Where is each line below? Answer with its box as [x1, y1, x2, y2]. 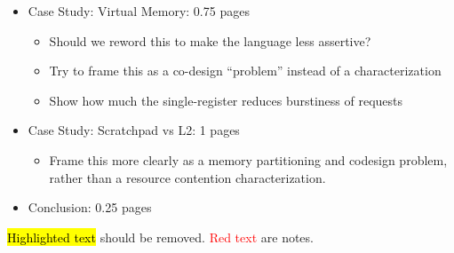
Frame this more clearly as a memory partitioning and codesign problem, [49, 150, 448, 169]
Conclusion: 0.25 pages [28, 198, 152, 217]
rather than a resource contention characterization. [49, 168, 326, 186]
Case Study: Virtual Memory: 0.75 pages [28, 2, 250, 20]
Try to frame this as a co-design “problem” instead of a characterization [49, 61, 442, 80]
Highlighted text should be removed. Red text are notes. [7, 227, 314, 246]
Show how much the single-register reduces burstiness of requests [49, 91, 403, 109]
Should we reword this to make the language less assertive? [49, 31, 371, 50]
